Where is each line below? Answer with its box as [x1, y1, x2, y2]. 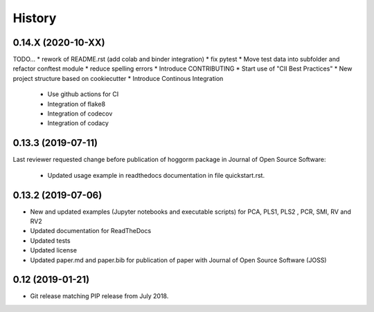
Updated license [30, 246, 78, 255]
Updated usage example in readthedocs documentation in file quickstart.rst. [47, 171, 265, 179]
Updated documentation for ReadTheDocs [30, 227, 152, 235]
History [12, 10, 57, 26]
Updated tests [30, 236, 71, 245]
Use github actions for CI [47, 90, 119, 98]
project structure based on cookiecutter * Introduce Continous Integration [12, 74, 224, 82]
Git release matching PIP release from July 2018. [30, 292, 169, 300]
